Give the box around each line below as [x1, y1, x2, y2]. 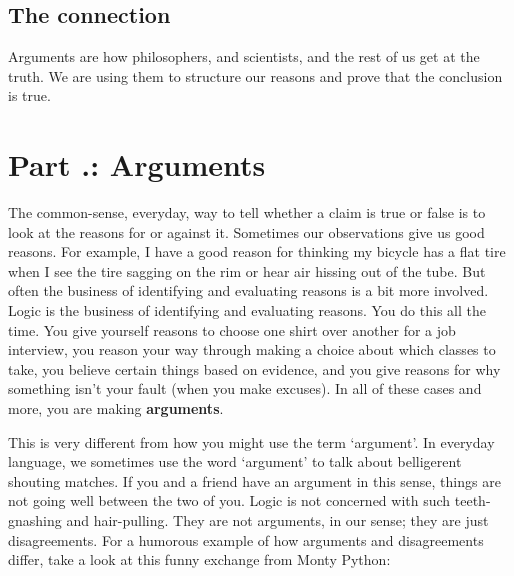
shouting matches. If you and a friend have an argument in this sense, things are [8, 470, 501, 491]
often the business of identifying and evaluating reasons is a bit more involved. [8, 280, 489, 301]
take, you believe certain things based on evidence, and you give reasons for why [8, 358, 501, 379]
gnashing [8, 510, 62, 531]
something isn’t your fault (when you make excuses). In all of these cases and [8, 378, 482, 399]
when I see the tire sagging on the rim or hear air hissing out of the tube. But [8, 260, 486, 281]
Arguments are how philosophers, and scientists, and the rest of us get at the [8, 46, 480, 67]
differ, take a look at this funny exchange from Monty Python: [8, 549, 391, 570]
